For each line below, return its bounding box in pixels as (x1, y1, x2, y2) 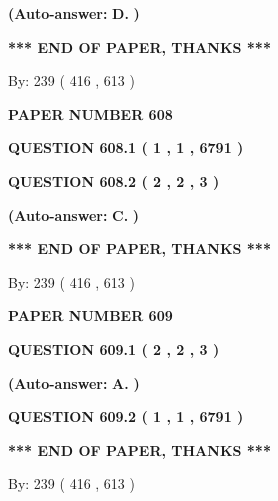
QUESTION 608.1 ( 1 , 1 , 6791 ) (8, 137, 244, 158)
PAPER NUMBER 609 (8, 305, 173, 326)
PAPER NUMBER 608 (8, 103, 173, 124)
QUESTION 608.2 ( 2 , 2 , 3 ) (8, 170, 220, 191)
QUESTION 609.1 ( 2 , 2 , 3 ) (8, 338, 220, 359)
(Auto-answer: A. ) (8, 372, 140, 393)
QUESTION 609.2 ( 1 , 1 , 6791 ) (8, 406, 244, 427)
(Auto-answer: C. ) (8, 204, 140, 225)
